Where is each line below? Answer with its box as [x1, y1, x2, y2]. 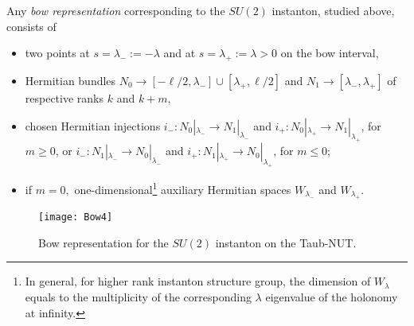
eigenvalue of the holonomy [265, 288, 398, 305]
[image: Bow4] [38, 212, 113, 223]
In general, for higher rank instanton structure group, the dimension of [25, 273, 371, 289]
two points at [25, 45, 90, 61]
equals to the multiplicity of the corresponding [25, 288, 252, 305]
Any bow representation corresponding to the [6, 2, 225, 18]
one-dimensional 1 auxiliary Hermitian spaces [74, 179, 291, 197]
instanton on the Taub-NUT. [215, 234, 357, 250]
